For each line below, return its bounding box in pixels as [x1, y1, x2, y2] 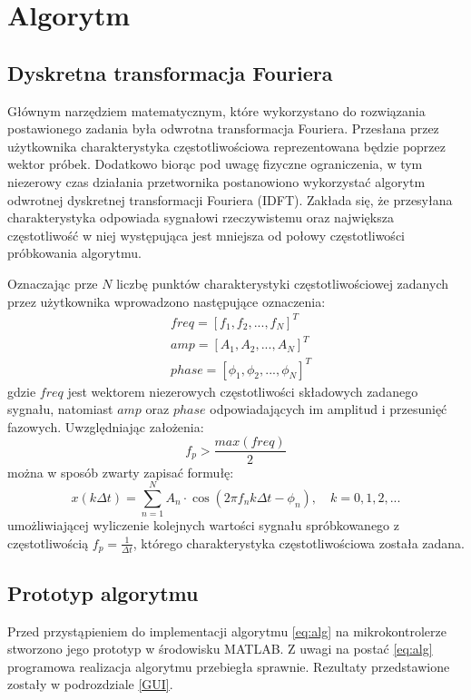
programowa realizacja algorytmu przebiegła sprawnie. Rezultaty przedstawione [7, 656, 450, 675]
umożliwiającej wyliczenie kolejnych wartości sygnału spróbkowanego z [7, 516, 399, 535]
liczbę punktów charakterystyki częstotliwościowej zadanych [116, 273, 448, 292]
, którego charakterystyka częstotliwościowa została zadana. [132, 533, 466, 552]
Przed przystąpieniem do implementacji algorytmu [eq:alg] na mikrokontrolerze [7, 621, 446, 640]
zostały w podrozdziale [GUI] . [7, 675, 173, 694]
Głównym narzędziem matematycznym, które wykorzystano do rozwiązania [7, 101, 426, 120]
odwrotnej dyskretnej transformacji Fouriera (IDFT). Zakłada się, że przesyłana [7, 190, 453, 209]
